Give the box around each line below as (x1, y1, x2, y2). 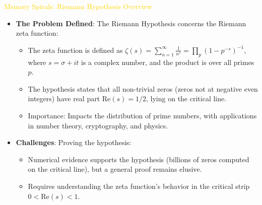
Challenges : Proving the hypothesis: (16, 137, 132, 148)
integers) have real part (28, 93, 100, 104)
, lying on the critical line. (146, 93, 227, 104)
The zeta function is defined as (28, 44, 123, 55)
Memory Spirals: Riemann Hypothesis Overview (4, 1, 152, 11)
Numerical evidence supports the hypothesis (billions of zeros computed (28, 154, 249, 164)
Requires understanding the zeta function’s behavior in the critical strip (28, 180, 250, 191)
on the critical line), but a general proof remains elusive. (28, 164, 202, 174)
